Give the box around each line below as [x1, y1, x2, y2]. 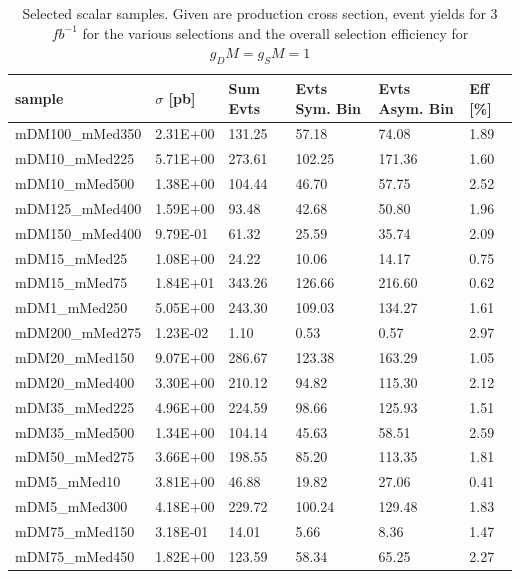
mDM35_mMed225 [15, 396, 135, 417]
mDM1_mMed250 [15, 297, 128, 318]
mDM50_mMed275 [15, 446, 135, 467]
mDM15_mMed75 [15, 272, 128, 293]
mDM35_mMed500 [15, 421, 135, 442]
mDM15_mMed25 [15, 247, 128, 268]
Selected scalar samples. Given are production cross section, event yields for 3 [22, 3, 498, 23]
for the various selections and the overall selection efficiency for [82, 22, 469, 43]
